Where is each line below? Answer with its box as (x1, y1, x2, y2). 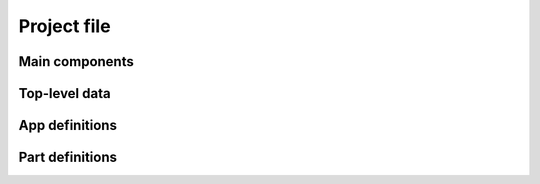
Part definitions (18, 149, 117, 166)
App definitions (18, 117, 117, 134)
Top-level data (18, 85, 111, 102)
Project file (18, 15, 111, 37)
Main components (18, 53, 134, 70)
